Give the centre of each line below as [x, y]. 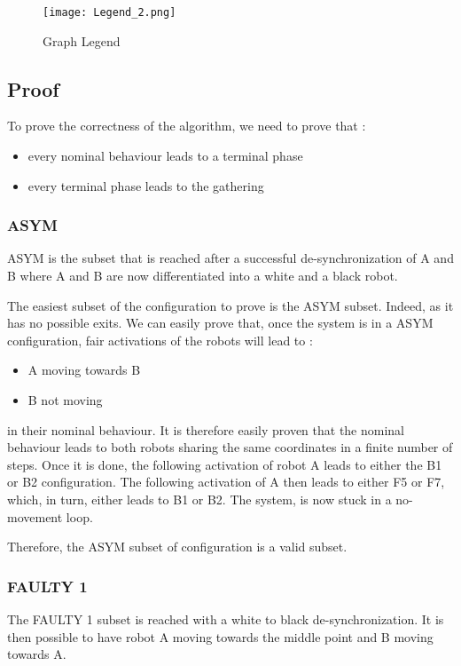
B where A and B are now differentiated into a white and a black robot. [203, 276]
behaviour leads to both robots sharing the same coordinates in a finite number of [230, 447]
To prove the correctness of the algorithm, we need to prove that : [187, 126]
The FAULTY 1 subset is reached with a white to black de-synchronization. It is [226, 618]
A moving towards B [84, 370]
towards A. [37, 654]
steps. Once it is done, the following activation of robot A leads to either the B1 [225, 464]
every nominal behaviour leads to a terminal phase [165, 156]
